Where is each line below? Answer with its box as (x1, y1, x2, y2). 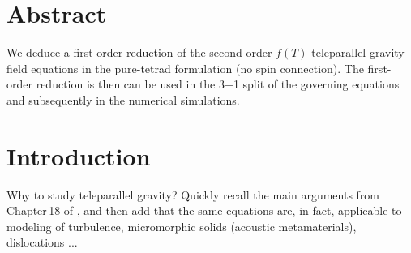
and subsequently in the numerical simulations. (6, 91, 240, 108)
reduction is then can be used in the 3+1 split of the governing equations (36, 75, 400, 92)
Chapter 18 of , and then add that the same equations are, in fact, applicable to (6, 202, 402, 219)
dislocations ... (6, 234, 78, 251)
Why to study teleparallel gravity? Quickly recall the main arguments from (6, 186, 380, 203)
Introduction (6, 139, 151, 172)
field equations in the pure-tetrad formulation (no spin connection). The (6, 59, 364, 76)
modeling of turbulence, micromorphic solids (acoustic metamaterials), (6, 217, 357, 234)
